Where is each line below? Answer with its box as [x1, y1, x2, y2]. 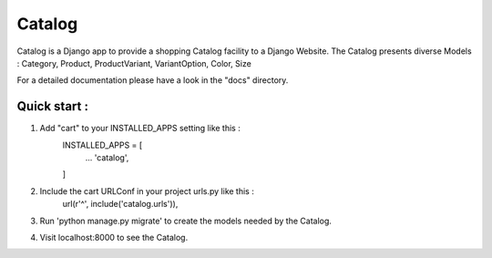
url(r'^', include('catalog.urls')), [62, 199, 179, 210]
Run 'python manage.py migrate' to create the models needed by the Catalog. [39, 215, 333, 226]
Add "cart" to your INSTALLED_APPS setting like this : [39, 123, 241, 134]
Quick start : [16, 98, 88, 114]
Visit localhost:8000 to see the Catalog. [39, 232, 189, 243]
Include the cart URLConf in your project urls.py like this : [39, 185, 254, 196]
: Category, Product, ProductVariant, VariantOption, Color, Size [16, 57, 252, 68]
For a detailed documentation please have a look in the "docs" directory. [16, 75, 289, 86]
